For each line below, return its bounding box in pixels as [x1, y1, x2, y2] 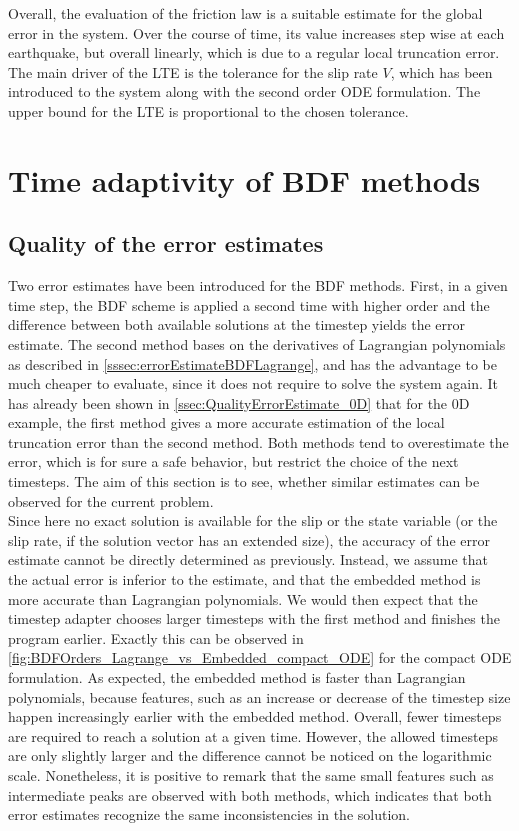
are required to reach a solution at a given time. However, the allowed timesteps [8, 725, 498, 746]
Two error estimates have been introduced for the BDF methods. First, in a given [8, 275, 508, 296]
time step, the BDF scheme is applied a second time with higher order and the [8, 294, 490, 315]
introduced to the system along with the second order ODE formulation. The [8, 81, 481, 102]
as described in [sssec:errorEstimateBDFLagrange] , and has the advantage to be [8, 353, 497, 374]
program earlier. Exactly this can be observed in [8, 627, 304, 648]
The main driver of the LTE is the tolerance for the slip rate [8, 61, 378, 82]
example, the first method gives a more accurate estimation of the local [8, 412, 445, 433]
